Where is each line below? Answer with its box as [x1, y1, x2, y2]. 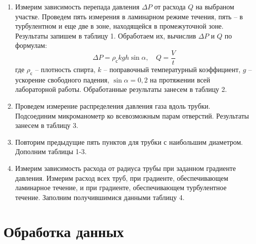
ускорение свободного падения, [15, 74, 109, 84]
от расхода [154, 1, 186, 11]
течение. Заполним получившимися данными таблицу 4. [15, 192, 185, 202]
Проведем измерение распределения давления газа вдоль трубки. [15, 101, 210, 111]
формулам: [15, 40, 47, 50]
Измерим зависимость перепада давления [15, 1, 140, 11]
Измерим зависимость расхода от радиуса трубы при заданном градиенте [15, 163, 236, 173]
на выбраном [196, 1, 234, 11]
